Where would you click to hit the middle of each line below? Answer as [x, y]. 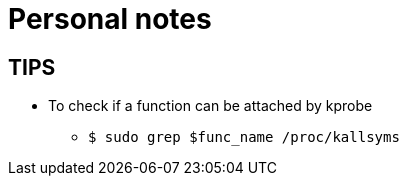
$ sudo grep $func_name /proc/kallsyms [244, 137]
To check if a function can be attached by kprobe [210, 106]
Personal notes [110, 19]
